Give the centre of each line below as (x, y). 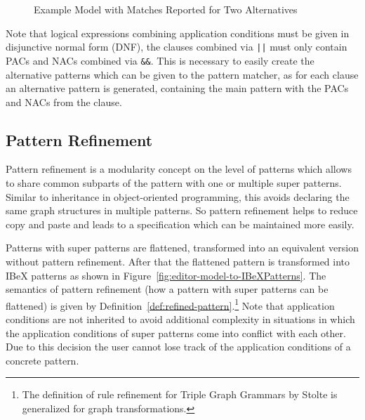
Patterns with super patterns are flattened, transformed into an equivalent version (182, 248)
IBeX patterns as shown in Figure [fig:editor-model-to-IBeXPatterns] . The (166, 275)
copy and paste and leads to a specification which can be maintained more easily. (180, 224)
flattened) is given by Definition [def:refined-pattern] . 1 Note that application (170, 304)
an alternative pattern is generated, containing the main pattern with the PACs (177, 88)
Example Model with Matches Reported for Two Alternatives (166, 9)
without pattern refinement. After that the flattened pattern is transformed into (178, 262)
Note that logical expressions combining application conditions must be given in (178, 33)
